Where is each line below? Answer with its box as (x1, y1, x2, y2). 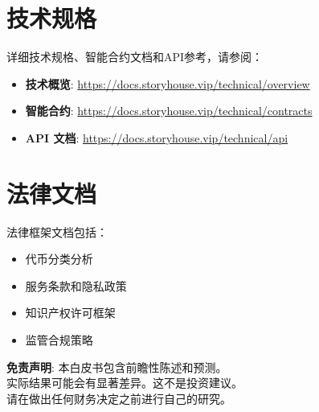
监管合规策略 (25, 332, 93, 348)
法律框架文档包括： (6, 223, 108, 240)
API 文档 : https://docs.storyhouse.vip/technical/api (25, 129, 288, 146)
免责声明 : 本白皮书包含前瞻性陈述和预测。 (6, 358, 227, 375)
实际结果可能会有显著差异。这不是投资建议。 (6, 374, 243, 391)
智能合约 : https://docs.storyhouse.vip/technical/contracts (25, 102, 313, 119)
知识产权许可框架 (25, 304, 116, 321)
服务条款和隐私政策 (25, 277, 127, 294)
